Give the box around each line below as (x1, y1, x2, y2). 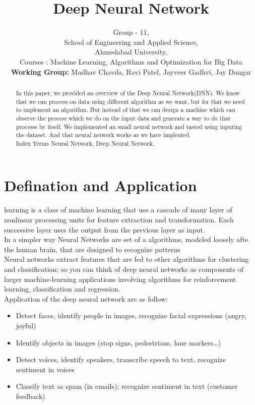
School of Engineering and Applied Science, (64, 36, 198, 47)
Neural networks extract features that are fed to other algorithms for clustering (4, 254, 249, 264)
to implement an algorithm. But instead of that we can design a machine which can (16, 105, 235, 114)
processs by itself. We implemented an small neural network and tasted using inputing (16, 122, 242, 131)
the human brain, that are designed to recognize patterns (4, 244, 180, 254)
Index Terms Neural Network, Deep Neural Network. (16, 139, 155, 147)
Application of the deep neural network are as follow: (4, 293, 168, 304)
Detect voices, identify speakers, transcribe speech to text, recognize (16, 354, 226, 365)
